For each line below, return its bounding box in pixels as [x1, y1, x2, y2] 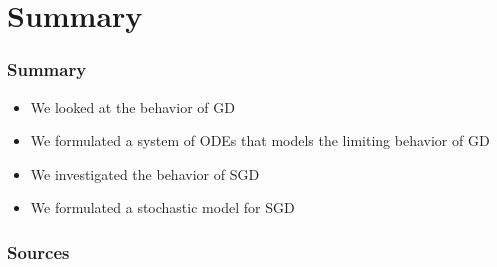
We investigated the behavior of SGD [30, 163, 260, 184]
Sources [7, 239, 70, 264]
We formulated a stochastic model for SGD [30, 197, 295, 218]
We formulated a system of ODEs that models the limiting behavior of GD [30, 130, 490, 151]
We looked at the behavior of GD [30, 96, 235, 117]
